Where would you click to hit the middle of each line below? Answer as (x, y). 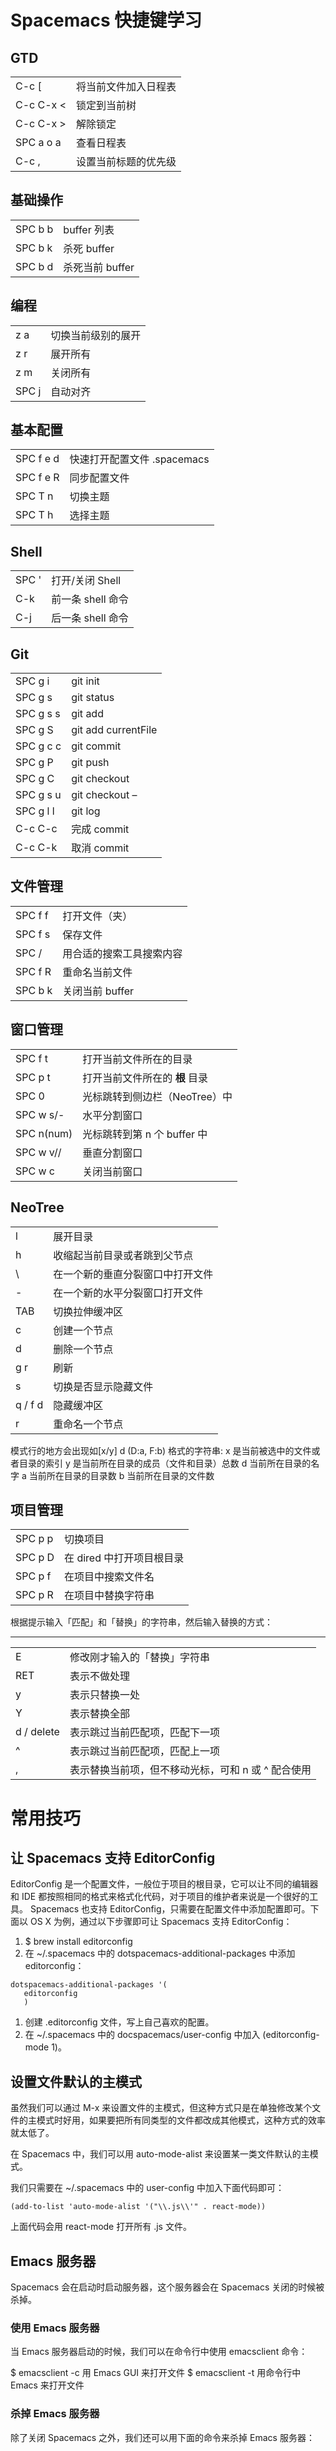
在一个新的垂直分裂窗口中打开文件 (133, 1274)
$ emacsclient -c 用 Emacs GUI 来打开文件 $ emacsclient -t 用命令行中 (156, 2373)
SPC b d (34, 266)
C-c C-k (36, 848)
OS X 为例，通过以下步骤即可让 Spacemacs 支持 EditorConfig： (161, 1922)
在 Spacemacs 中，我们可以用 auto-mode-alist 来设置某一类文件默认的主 (160, 2154)
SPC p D (35, 1558)
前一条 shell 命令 (90, 599)
